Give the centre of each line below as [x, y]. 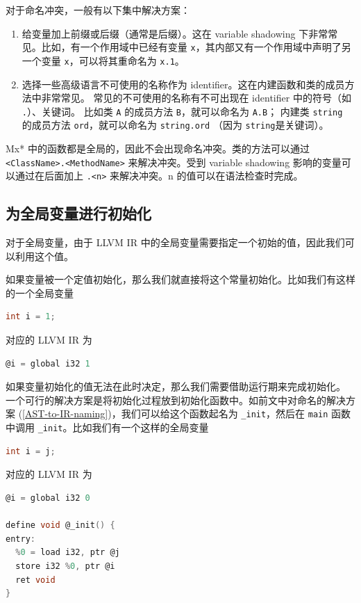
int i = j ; [31, 451]
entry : [20, 539]
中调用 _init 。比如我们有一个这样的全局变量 [107, 427]
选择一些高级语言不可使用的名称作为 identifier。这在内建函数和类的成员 [183, 84]
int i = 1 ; [31, 317]
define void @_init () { [60, 525]
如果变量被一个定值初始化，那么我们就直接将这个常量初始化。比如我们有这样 [180, 279]
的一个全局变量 [40, 292]
